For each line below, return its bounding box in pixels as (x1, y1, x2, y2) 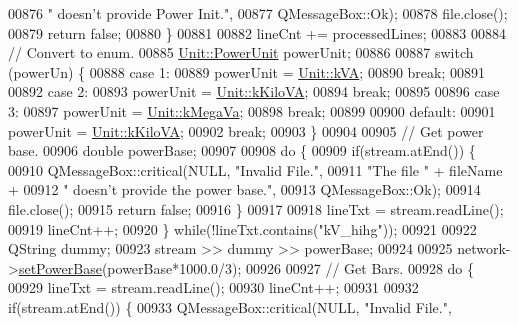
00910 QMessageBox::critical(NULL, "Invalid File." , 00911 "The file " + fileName (8, 159, 503, 180)
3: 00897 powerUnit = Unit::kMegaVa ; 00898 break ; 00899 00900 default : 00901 (8, 100, 496, 121)
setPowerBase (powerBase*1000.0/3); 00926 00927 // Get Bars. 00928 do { (18, 257, 475, 278)
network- (457, 238, 511, 259)
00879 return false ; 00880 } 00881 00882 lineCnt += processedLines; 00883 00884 (8, 22, 507, 43)
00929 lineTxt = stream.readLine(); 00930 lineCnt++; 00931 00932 (8, 277, 419, 298)
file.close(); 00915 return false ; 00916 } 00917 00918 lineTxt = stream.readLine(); (8, 198, 504, 219)
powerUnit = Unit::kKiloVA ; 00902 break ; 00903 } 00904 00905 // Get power (8, 120, 484, 141)
